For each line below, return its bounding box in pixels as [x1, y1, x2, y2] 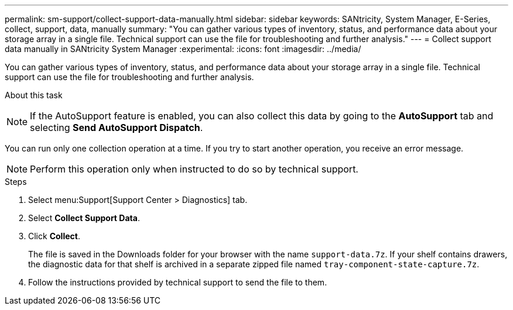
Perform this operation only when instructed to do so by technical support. [30, 163, 358, 175]
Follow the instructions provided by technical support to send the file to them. [28, 277, 327, 287]
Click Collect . [28, 231, 80, 241]
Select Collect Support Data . [28, 213, 140, 223]
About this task [5, 90, 63, 100]
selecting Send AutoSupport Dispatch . [30, 122, 203, 133]
